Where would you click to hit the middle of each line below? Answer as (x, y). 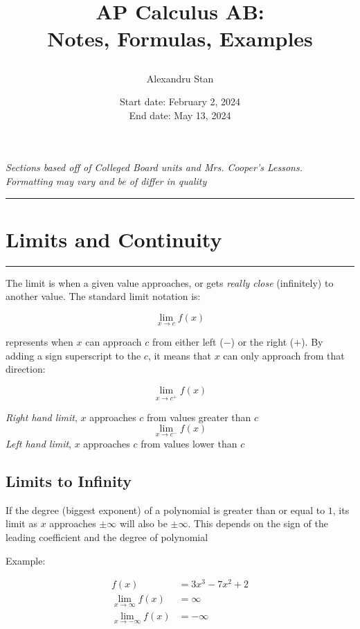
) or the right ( (262, 342)
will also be (143, 523)
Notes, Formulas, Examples (180, 38)
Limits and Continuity (114, 239)
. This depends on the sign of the (258, 523)
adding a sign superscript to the (73, 355)
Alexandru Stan (180, 78)
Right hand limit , (42, 417)
